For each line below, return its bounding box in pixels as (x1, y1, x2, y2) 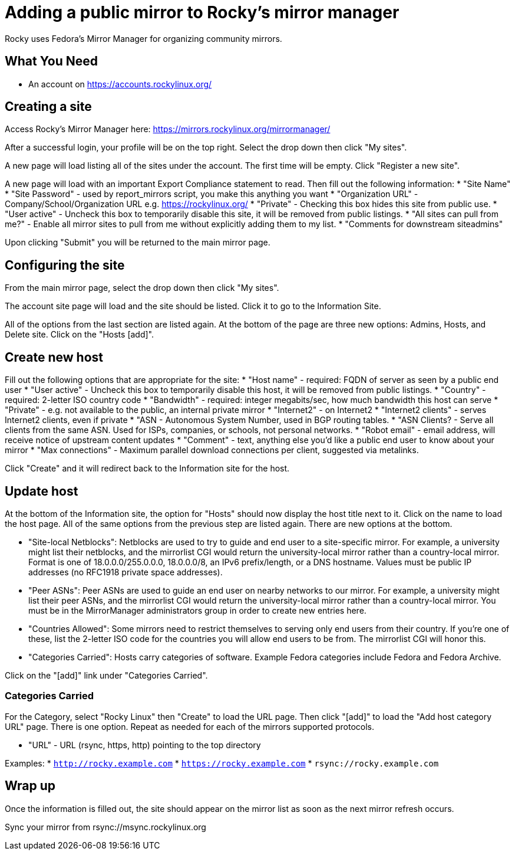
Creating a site (5, 99, 92, 114)
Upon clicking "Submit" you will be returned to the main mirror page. (5, 237, 270, 248)
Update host (5, 483, 78, 499)
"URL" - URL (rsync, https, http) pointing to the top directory (28, 739, 261, 750)
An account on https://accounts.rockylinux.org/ (28, 78, 212, 89)
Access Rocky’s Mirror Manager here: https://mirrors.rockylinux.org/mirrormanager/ (5, 124, 331, 135)
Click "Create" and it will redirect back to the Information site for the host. (5, 463, 290, 474)
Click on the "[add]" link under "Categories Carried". (5, 670, 208, 680)
